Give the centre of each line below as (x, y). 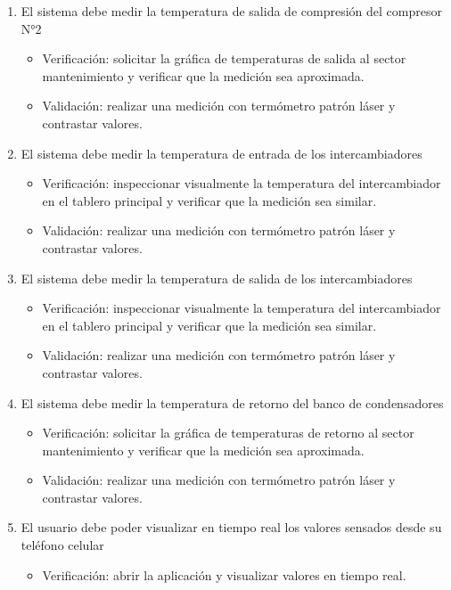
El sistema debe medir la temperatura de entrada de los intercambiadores (221, 153)
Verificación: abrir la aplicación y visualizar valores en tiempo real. (224, 574)
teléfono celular (62, 545)
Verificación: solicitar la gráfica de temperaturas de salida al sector (224, 58)
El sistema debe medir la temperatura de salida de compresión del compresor (231, 11)
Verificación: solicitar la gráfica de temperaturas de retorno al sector (228, 433)
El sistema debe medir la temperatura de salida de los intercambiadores (217, 278)
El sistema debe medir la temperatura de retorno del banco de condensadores (232, 402)
